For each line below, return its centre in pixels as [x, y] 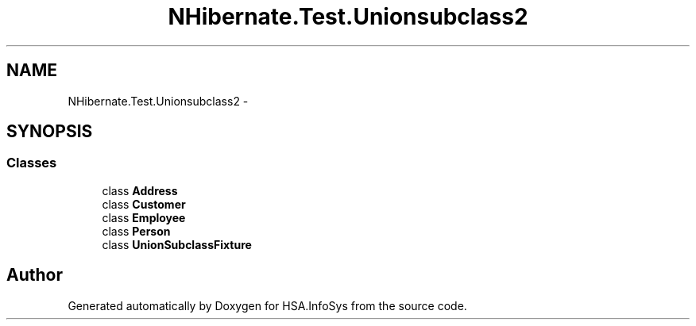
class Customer [144, 204]
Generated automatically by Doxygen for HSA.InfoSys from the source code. [267, 305]
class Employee [144, 217]
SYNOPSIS [50, 132]
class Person [136, 231]
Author [35, 275]
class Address [140, 190]
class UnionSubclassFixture [177, 244]
